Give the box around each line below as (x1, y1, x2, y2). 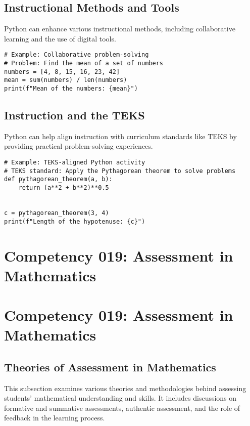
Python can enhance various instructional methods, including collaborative (4, 23, 235, 34)
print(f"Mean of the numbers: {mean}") (4, 85, 138, 93)
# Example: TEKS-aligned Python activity (4, 159, 145, 166)
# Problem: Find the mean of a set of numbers (4, 60, 163, 67)
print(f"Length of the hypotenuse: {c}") (4, 218, 145, 225)
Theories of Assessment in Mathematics (4, 359, 216, 374)
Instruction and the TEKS (4, 107, 145, 123)
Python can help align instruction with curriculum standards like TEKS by (4, 131, 237, 141)
